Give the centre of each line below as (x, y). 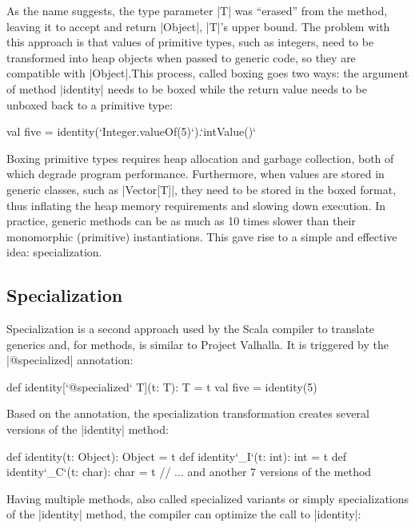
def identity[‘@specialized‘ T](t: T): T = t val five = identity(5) (162, 386)
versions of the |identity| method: (88, 429)
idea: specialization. (54, 252)
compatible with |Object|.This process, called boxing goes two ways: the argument (208, 73)
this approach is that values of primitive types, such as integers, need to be (190, 42)
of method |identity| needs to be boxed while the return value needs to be (187, 88)
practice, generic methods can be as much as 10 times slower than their (181, 221)
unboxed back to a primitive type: (90, 104)
